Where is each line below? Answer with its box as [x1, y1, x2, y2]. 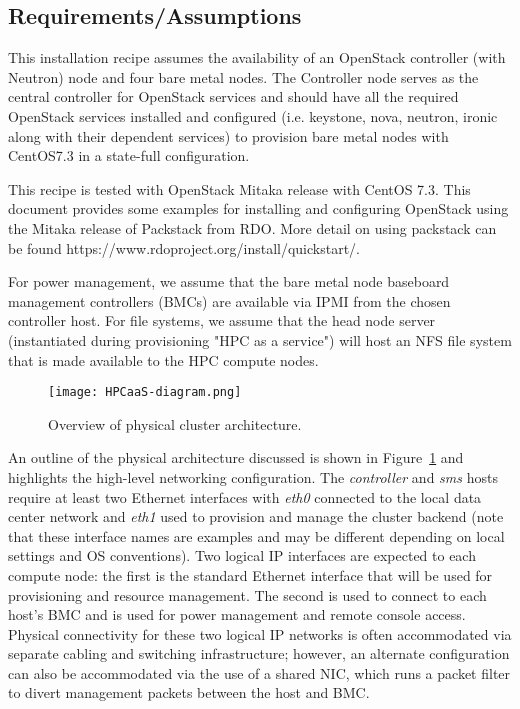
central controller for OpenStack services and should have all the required [8, 86, 459, 107]
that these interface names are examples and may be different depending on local [8, 525, 505, 546]
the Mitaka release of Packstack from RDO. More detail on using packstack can [8, 217, 497, 238]
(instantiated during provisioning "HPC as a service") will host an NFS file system [8, 329, 512, 350]
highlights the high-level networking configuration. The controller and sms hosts [8, 466, 498, 487]
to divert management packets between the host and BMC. [8, 682, 370, 703]
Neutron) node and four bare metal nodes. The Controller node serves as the [8, 66, 479, 87]
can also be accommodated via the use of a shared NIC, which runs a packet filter [8, 662, 511, 683]
